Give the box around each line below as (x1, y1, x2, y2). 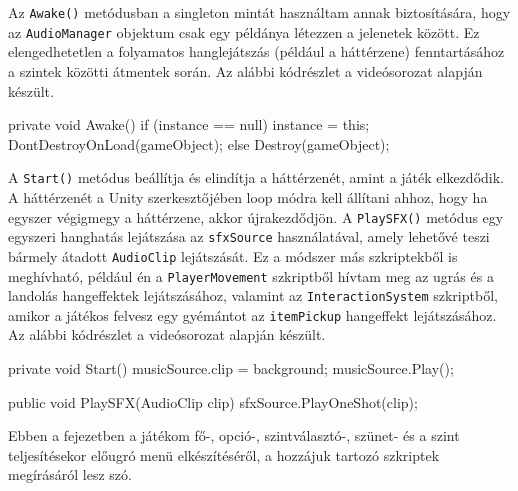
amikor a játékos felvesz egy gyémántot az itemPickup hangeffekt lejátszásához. (8, 304, 497, 325)
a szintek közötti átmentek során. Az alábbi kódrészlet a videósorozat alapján (8, 60, 483, 81)
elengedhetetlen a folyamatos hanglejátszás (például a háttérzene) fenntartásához (8, 41, 505, 62)
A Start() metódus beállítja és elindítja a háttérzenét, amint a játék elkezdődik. (8, 167, 504, 188)
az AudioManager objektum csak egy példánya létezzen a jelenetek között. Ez (8, 21, 480, 42)
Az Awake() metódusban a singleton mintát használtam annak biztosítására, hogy (8, 2, 511, 22)
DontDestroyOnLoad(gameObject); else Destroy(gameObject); (8, 133, 390, 154)
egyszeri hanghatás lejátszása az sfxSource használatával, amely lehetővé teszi (8, 226, 490, 247)
